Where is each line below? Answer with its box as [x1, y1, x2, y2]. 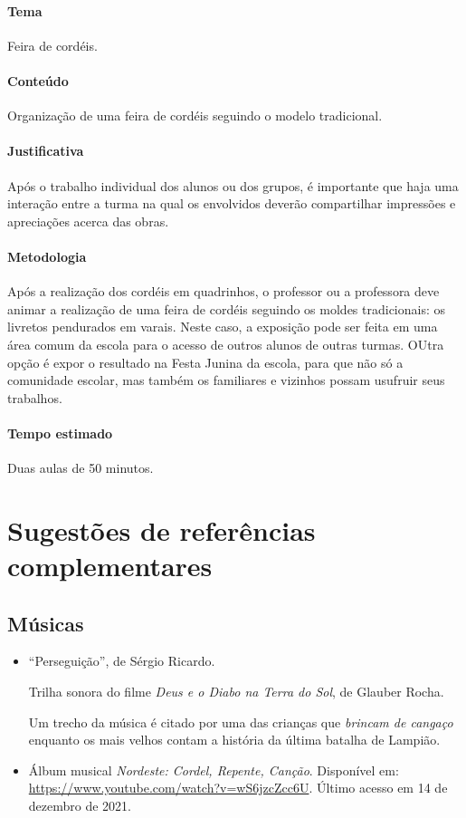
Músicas [7, 609, 84, 637]
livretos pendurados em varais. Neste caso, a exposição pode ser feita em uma [7, 317, 438, 336]
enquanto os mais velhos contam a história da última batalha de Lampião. [28, 730, 441, 749]
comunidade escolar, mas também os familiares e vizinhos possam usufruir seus [7, 371, 445, 390]
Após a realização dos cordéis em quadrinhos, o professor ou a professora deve [7, 282, 440, 301]
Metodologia [7, 246, 87, 265]
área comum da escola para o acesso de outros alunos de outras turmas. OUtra [7, 334, 444, 353]
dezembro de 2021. [28, 796, 131, 815]
